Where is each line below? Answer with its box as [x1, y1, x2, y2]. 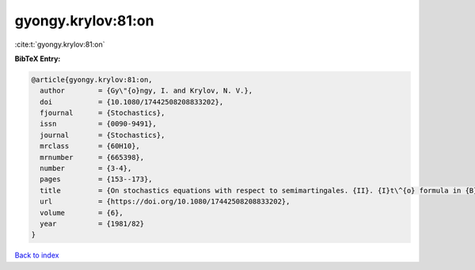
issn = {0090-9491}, [40, 120, 158, 128]
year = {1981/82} [40, 219, 145, 228]
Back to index [14, 250, 59, 260]
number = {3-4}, [40, 164, 132, 173]
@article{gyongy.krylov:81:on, [31, 75, 154, 84]
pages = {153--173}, [40, 175, 154, 184]
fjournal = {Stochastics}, [40, 108, 165, 118]
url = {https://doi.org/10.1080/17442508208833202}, [40, 197, 291, 206]
